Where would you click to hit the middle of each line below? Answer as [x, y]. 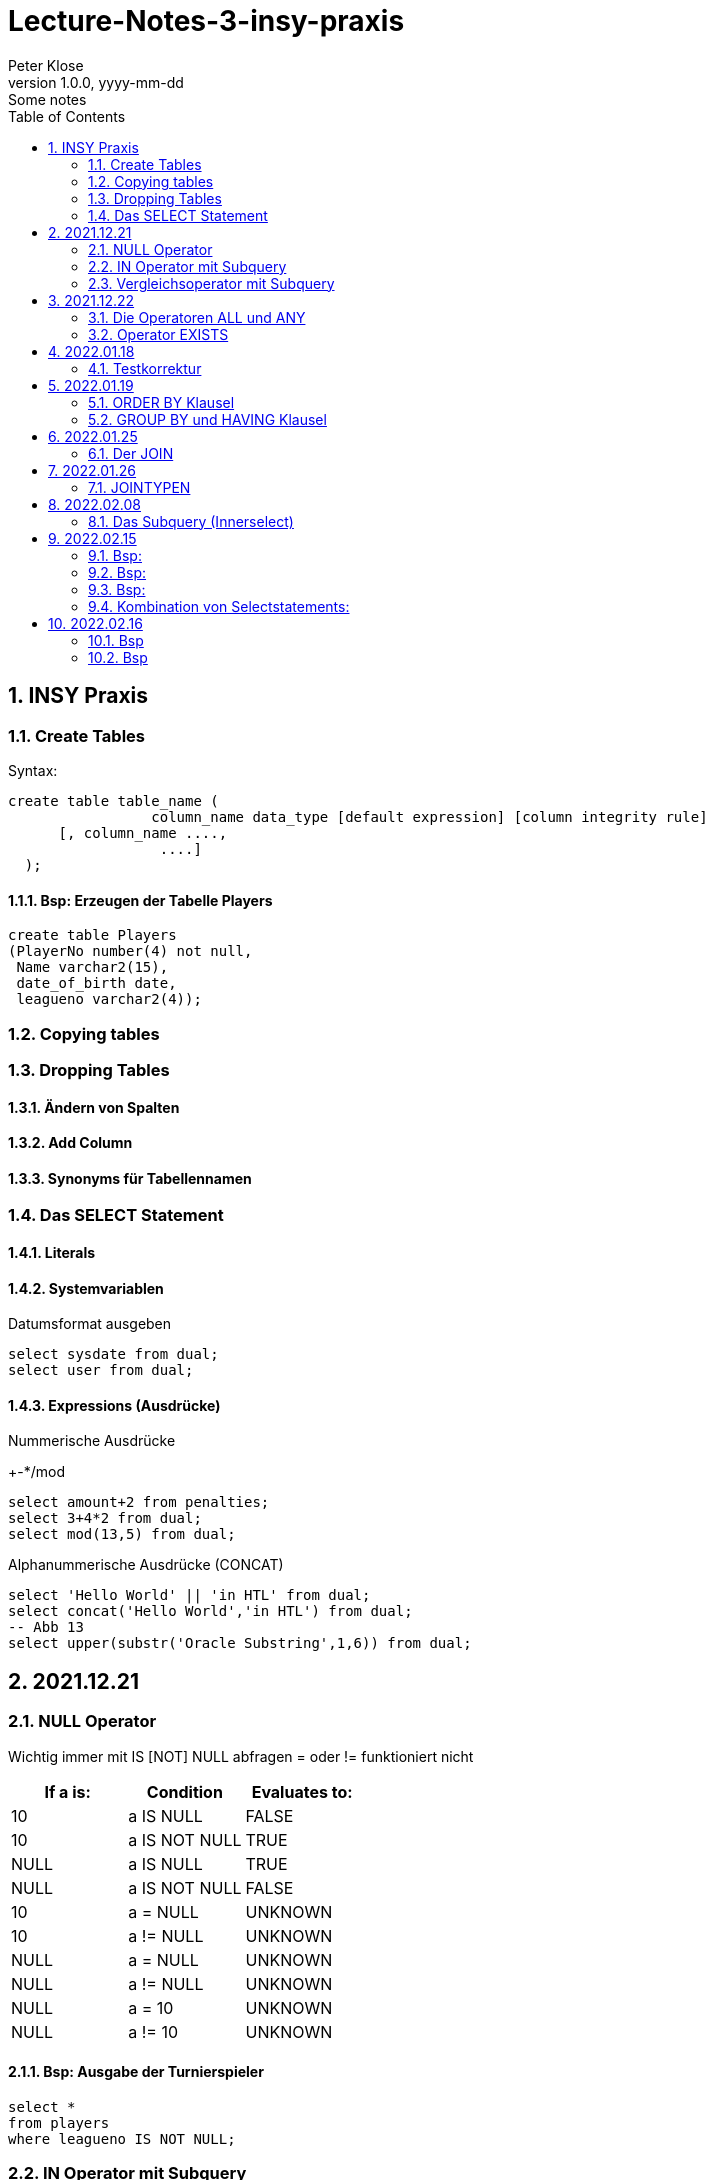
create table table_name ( [113, 800]
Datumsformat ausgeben [90, 1324]
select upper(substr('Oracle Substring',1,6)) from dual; [240, 1643]
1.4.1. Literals [52, 1252]
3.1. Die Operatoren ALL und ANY [197, 317]
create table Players [92, 935]
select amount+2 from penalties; [139, 1502]
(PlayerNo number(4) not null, [130, 951]
